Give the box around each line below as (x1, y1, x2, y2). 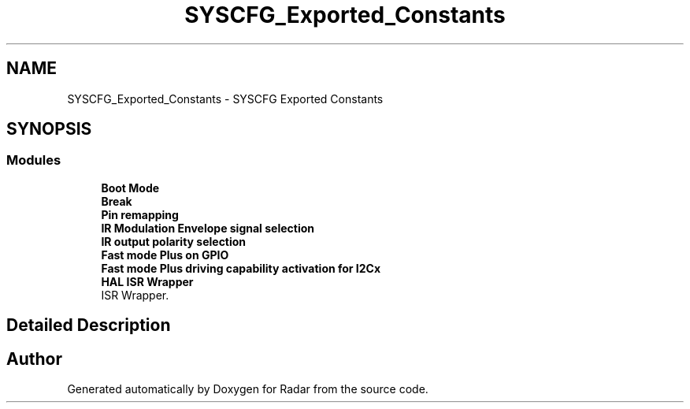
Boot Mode (101, 180, 160, 195)
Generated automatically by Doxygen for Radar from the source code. (67, 382, 428, 396)
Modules (6, 152, 61, 169)
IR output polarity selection (101, 234, 247, 248)
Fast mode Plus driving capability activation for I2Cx (101, 261, 381, 275)
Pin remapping (101, 207, 179, 221)
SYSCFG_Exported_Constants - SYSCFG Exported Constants (67, 91, 384, 106)
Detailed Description (6, 315, 171, 336)
